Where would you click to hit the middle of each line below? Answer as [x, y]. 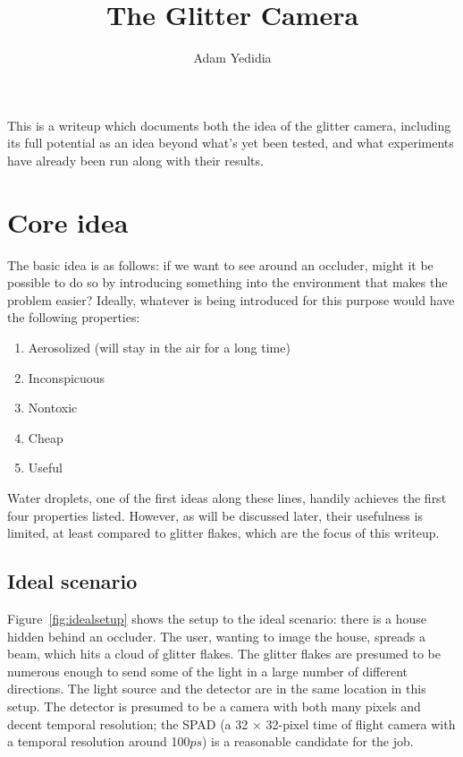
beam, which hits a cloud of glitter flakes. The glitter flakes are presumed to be [224, 654]
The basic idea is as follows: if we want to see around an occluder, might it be [220, 264]
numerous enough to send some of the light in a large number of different [207, 671]
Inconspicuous [67, 377]
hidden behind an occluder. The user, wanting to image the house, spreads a [216, 636]
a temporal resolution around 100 [99, 741]
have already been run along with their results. [135, 160]
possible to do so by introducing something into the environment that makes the [227, 282]
